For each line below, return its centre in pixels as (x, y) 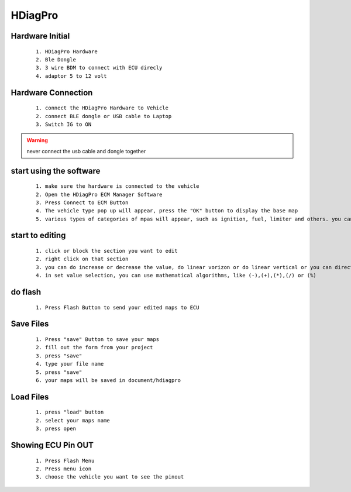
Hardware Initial (40, 36)
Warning (37, 140)
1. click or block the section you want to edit (107, 251)
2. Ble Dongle (56, 59)
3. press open (56, 429)
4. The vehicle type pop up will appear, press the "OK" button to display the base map (167, 211)
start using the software (56, 171)
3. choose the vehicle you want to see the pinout (110, 477)
